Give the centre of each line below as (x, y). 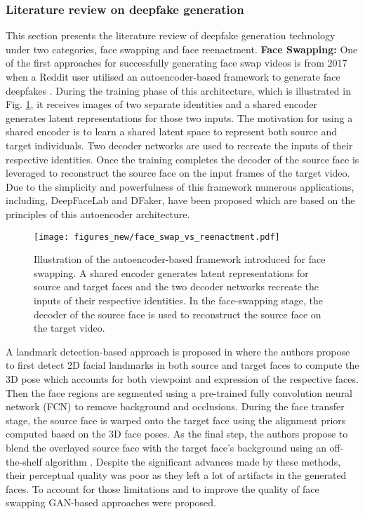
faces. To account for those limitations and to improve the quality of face (162, 488)
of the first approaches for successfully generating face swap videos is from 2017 (177, 63)
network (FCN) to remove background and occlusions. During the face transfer (175, 406)
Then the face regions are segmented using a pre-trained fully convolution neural (179, 392)
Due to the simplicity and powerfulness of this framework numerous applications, (180, 186)
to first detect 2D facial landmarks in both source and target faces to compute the (182, 365)
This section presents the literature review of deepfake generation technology (171, 35)
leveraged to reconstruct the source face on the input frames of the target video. (178, 173)
